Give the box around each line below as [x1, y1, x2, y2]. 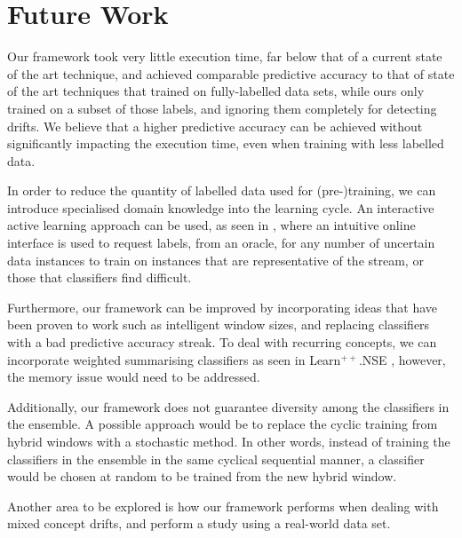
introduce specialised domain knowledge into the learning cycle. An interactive [7, 198, 434, 217]
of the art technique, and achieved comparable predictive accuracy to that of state [7, 64, 455, 83]
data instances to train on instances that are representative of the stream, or [7, 250, 424, 269]
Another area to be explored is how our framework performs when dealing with [7, 496, 439, 515]
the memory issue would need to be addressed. [7, 368, 260, 386]
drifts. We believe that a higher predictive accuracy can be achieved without [7, 116, 423, 135]
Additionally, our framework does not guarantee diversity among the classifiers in [7, 397, 450, 415]
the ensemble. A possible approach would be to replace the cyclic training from [7, 415, 438, 433]
